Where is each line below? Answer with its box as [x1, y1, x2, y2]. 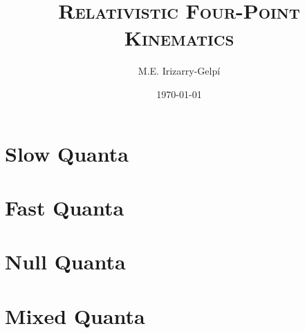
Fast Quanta [5, 193, 124, 221]
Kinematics [124, 23, 234, 52]
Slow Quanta [5, 139, 129, 167]
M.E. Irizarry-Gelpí [138, 64, 221, 78]
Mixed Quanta [5, 301, 145, 330]
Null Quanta [5, 247, 126, 276]
